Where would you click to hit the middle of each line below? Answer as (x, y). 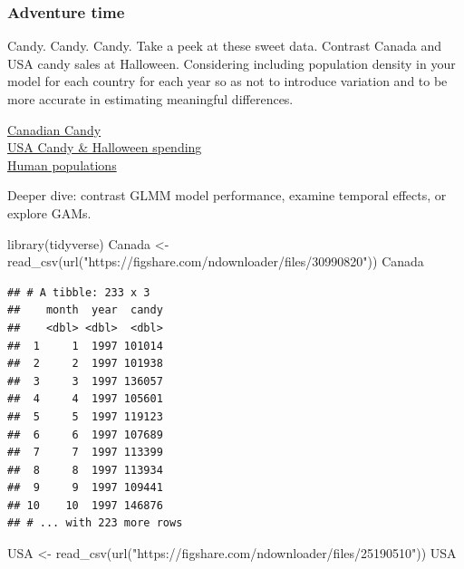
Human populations (62, 164)
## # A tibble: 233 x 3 (79, 292)
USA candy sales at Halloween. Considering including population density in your (232, 63)
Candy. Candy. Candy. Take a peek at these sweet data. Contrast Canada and (224, 46)
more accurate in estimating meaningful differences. (150, 99)
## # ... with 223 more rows (95, 523)
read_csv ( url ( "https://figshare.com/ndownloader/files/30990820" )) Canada (216, 261)
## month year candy (85, 310)
